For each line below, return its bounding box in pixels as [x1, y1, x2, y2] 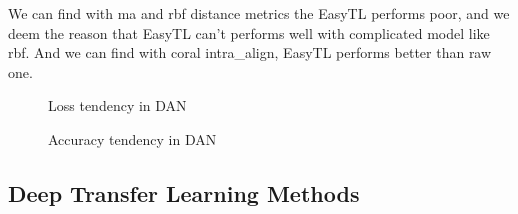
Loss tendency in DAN [48, 95, 187, 116]
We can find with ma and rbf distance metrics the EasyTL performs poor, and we [8, 3, 510, 23]
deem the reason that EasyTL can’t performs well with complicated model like [8, 22, 490, 43]
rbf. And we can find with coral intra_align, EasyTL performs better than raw [8, 42, 492, 63]
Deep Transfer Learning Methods [8, 177, 360, 208]
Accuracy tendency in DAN [48, 128, 217, 149]
